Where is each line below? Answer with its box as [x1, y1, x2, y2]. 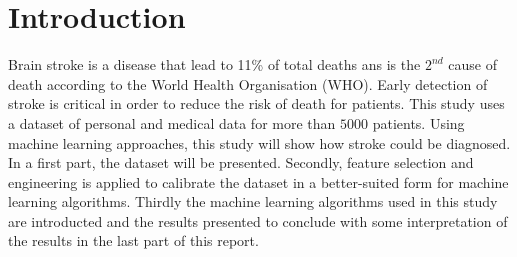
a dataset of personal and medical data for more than [8, 112, 336, 133]
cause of [448, 54, 497, 75]
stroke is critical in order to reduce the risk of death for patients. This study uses [8, 93, 505, 114]
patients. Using [372, 112, 465, 133]
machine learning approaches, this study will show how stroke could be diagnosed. [8, 132, 511, 153]
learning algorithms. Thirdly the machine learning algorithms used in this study [8, 191, 498, 212]
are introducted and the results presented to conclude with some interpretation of [8, 210, 508, 231]
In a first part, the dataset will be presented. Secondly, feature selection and [8, 152, 474, 173]
